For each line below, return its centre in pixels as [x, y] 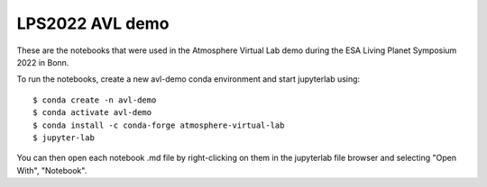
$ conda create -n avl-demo [95, 100]
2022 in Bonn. [43, 62]
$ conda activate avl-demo [92, 113]
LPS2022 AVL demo [93, 23]
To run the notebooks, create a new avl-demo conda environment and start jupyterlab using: [188, 79]
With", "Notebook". [52, 170]
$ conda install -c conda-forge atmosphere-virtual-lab [159, 125]
